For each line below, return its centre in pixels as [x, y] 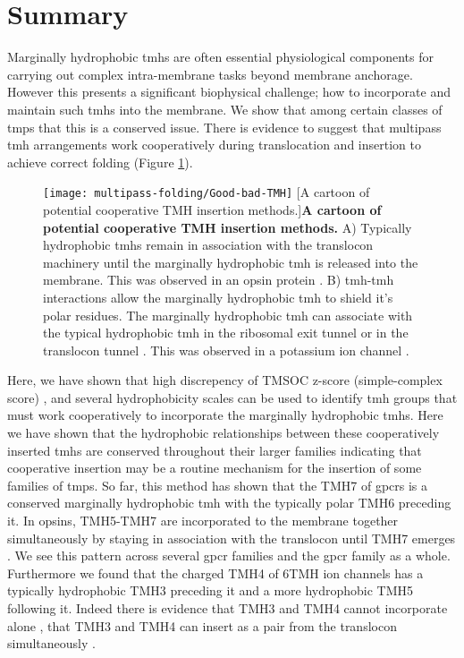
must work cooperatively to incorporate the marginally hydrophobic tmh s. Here [225, 415]
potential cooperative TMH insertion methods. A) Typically [228, 227]
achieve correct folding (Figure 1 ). [100, 162]
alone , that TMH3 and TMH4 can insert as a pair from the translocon [202, 625]
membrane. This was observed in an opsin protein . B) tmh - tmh [219, 280]
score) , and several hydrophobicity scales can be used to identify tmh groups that [232, 397]
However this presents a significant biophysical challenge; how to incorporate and [229, 92]
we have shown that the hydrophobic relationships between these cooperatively [224, 433]
